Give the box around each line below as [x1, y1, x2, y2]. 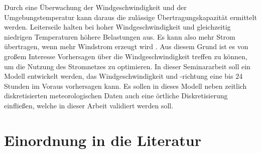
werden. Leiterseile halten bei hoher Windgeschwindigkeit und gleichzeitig [4, 22, 231, 32]
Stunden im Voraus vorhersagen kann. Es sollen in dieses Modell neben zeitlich [4, 80, 247, 91]
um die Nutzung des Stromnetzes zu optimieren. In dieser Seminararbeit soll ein [4, 61, 250, 71]
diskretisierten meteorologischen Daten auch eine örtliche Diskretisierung [4, 90, 228, 101]
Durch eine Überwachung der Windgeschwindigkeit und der [4, 2, 187, 12]
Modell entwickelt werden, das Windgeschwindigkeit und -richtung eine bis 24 [4, 71, 243, 81]
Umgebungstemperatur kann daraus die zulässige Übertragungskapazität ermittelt [4, 12, 257, 22]
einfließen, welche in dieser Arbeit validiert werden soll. [4, 100, 174, 110]
